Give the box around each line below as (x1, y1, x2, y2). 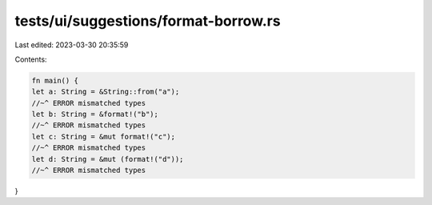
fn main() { (31, 76, 79, 85)
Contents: (14, 54, 47, 64)
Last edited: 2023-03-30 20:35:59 (14, 40, 129, 50)
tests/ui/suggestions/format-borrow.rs (14, 12, 281, 30)
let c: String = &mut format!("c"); (31, 132, 176, 141)
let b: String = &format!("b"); (31, 110, 159, 119)
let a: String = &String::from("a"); (31, 87, 180, 96)
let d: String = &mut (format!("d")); (31, 155, 184, 163)
